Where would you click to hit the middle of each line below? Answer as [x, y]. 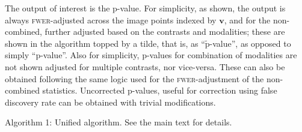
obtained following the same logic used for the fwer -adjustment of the [134, 78]
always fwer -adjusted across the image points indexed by [111, 19]
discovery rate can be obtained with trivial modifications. [110, 102]
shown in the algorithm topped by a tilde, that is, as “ [105, 43]
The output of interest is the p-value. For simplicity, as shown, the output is [145, 8]
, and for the [247, 19]
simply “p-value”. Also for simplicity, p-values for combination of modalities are [151, 55]
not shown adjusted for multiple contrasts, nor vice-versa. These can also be [145, 66]
